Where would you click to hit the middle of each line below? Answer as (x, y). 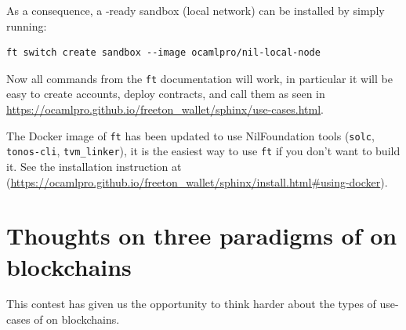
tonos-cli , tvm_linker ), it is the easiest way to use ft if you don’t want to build (203, 151)
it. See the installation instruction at (94, 166)
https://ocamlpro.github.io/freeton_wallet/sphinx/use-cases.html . (165, 109)
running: (27, 25)
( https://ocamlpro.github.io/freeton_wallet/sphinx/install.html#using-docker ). (197, 181)
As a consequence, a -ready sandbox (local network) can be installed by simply (196, 10)
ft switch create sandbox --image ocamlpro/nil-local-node (163, 53)
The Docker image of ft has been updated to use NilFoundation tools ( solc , (190, 135)
